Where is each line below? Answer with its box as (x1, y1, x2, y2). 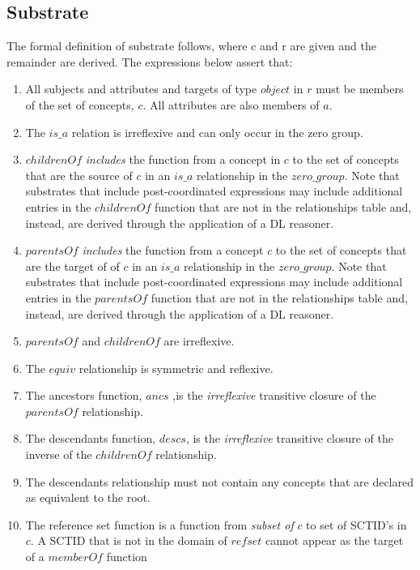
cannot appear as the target (265, 532, 404, 549)
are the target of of (25, 257, 120, 274)
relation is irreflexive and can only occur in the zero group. (71, 123, 363, 140)
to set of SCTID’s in (306, 516, 407, 533)
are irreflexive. (163, 332, 235, 349)
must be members (316, 80, 404, 97)
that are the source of (25, 166, 133, 183)
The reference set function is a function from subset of (25, 516, 294, 533)
